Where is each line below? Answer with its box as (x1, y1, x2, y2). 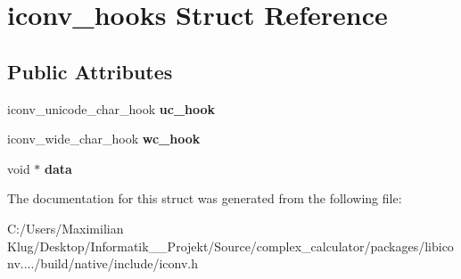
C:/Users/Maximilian (7, 218, 124, 237)
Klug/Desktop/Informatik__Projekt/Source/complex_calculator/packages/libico (7, 236, 454, 255)
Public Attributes (7, 57, 173, 85)
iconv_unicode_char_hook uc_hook (7, 99, 216, 118)
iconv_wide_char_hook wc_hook (7, 129, 201, 148)
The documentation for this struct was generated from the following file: (7, 189, 402, 208)
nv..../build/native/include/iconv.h (7, 254, 198, 273)
